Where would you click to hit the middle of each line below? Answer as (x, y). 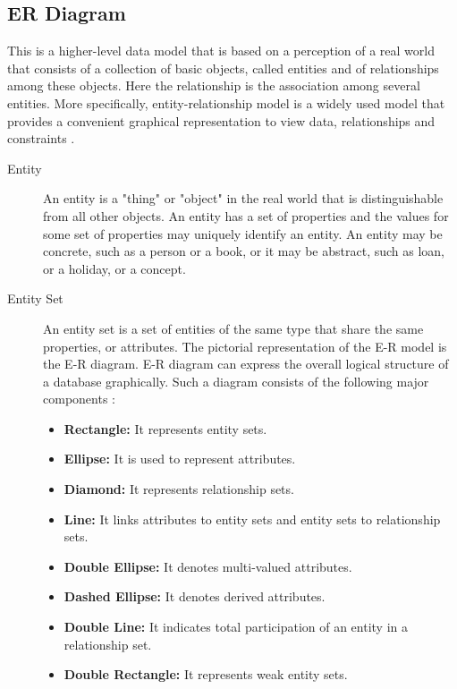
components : (79, 399)
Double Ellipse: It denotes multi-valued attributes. (208, 566)
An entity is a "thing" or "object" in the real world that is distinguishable (243, 198)
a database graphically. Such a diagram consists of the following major (236, 381)
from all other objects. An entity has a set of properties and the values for (246, 215)
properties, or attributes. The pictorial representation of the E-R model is (245, 346)
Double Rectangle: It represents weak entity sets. (206, 674)
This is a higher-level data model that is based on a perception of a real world (221, 51)
